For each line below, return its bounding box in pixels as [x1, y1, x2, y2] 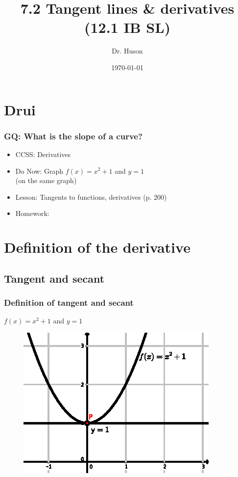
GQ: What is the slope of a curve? [4, 130, 143, 142]
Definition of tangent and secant [4, 296, 134, 308]
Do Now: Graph [15, 165, 63, 176]
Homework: [15, 208, 49, 218]
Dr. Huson [112, 46, 143, 56]
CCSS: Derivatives [15, 149, 71, 159]
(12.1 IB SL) [84, 17, 171, 37]
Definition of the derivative [4, 237, 190, 257]
